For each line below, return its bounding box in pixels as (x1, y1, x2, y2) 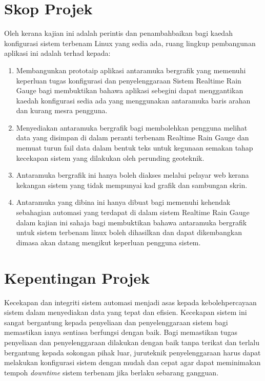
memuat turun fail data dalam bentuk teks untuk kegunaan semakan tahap (16, 142, 253, 153)
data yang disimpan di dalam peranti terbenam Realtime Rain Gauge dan (16, 132, 249, 143)
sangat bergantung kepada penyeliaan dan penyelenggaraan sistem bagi (4, 316, 228, 327)
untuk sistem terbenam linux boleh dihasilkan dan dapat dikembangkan (16, 227, 242, 238)
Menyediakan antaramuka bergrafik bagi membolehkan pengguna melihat (16, 122, 248, 133)
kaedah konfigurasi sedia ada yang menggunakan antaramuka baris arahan (16, 95, 251, 105)
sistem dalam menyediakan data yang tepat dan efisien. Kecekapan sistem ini (4, 307, 247, 317)
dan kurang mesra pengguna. (16, 105, 108, 116)
